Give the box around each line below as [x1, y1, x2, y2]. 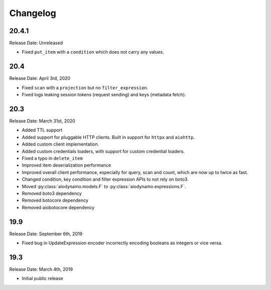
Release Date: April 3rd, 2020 [9, 75, 70, 81]
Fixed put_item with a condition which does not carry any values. [22, 49, 164, 55]
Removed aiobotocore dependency [22, 204, 95, 210]
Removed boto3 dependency [22, 190, 82, 196]
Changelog [9, 8, 56, 19]
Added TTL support [22, 127, 63, 133]
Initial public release [22, 275, 64, 281]
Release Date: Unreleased [9, 40, 63, 46]
